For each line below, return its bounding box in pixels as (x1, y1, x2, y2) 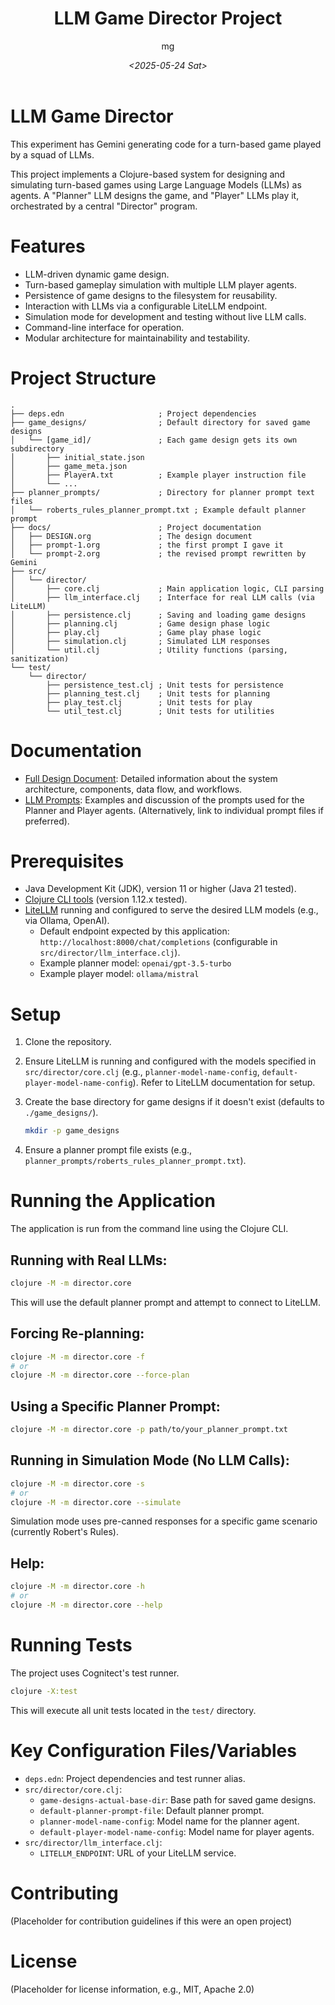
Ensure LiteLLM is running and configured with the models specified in (24, 1055, 317, 1067)
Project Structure (10, 367, 157, 389)
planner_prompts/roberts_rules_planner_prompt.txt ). (24, 1155, 247, 1167)
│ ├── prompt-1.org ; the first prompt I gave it (10, 540, 284, 550)
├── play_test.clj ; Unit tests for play (46, 697, 253, 707)
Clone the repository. (24, 1036, 112, 1048)
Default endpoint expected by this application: (39, 925, 230, 937)
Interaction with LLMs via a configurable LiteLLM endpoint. (24, 300, 268, 312)
